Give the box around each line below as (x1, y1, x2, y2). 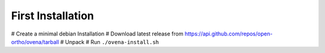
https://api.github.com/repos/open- (184, 30, 273, 37)
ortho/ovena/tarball (11, 38, 60, 45)
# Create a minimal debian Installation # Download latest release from (11, 30, 184, 37)
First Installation (11, 9, 94, 22)
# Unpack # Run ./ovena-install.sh (60, 38, 159, 45)
